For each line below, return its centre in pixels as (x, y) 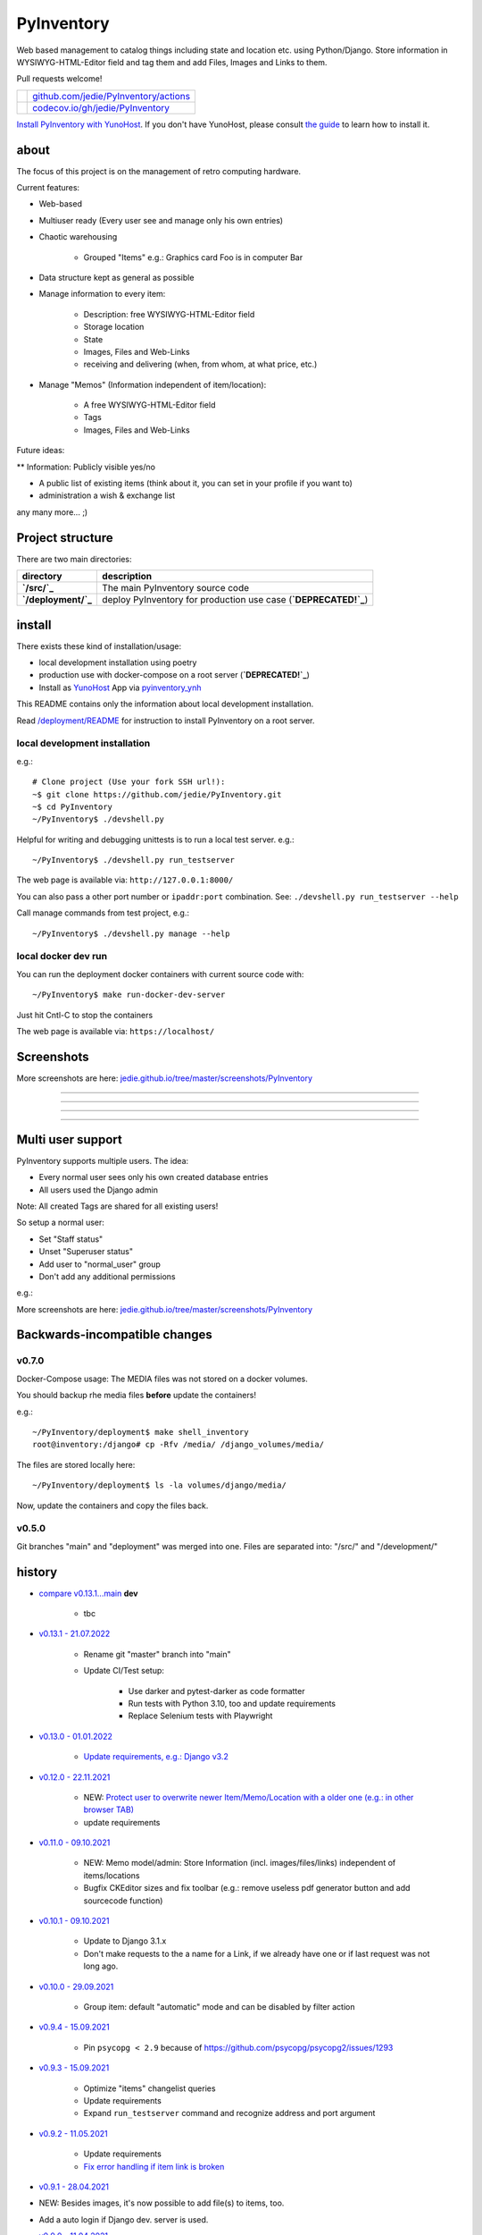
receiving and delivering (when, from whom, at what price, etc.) (200, 364)
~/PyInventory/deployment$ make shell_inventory (141, 1432)
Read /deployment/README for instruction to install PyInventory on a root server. (166, 721)
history (37, 1572)
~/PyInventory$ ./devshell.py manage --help (132, 933)
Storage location (114, 327)
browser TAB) (108, 1809)
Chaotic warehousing (78, 237)
